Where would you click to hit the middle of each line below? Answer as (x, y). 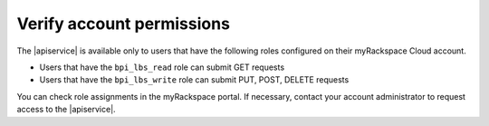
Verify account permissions (124, 24)
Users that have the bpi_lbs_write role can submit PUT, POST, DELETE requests (194, 80)
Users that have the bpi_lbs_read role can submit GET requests (162, 67)
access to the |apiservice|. (67, 110)
